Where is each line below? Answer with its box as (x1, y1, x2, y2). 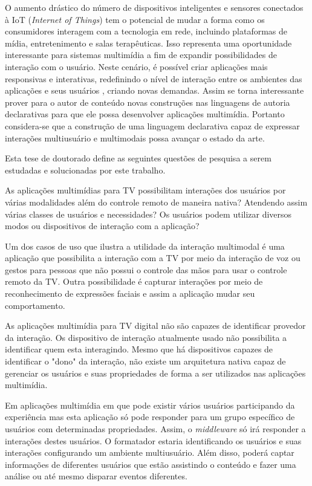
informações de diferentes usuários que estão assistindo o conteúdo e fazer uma (5, 458, 296, 470)
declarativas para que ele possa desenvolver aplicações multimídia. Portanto (5, 108, 285, 120)
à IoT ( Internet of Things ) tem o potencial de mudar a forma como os (5, 13, 265, 25)
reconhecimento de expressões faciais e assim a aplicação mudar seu (5, 287, 255, 300)
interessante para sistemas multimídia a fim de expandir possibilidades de (5, 48, 277, 61)
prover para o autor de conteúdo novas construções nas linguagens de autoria (5, 96, 290, 108)
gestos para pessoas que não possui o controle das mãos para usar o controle (5, 263, 287, 276)
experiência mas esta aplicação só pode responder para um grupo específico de (5, 410, 295, 423)
